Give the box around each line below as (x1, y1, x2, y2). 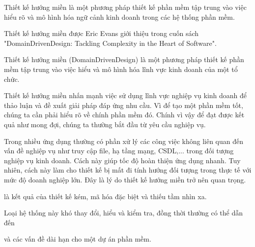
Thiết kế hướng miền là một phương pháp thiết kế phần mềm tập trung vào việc (4, 2, 247, 12)
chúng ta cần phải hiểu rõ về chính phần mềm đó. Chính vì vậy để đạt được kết (4, 109, 245, 120)
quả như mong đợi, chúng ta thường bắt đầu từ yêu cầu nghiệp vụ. (4, 119, 206, 129)
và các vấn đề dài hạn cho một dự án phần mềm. (4, 234, 151, 244)
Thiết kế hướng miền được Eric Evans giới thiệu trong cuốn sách (4, 28, 199, 38)
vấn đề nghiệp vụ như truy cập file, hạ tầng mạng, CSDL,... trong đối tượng (4, 145, 234, 156)
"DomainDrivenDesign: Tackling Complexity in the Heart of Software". (4, 37, 217, 48)
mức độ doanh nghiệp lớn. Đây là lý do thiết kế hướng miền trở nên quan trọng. (4, 174, 246, 184)
